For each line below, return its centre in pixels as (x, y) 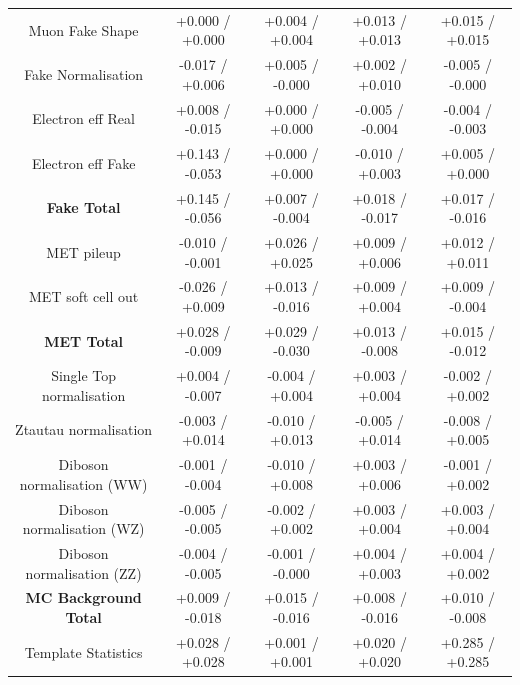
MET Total (84, 340)
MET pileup (83, 251)
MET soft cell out (84, 296)
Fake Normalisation (84, 73)
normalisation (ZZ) (83, 572)
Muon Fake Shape (83, 29)
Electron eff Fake (83, 162)
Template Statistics (83, 651)
